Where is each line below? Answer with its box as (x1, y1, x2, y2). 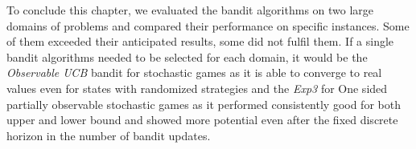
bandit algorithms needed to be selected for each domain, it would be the (6, 48, 368, 65)
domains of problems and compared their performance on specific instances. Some (6, 17, 410, 34)
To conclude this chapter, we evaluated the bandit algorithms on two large (6, 2, 374, 18)
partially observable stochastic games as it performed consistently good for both (6, 95, 401, 112)
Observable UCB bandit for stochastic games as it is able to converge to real (6, 64, 382, 81)
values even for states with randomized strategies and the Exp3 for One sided (6, 79, 388, 96)
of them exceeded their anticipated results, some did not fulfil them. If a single (6, 33, 394, 50)
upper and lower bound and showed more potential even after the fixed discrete (6, 111, 398, 128)
